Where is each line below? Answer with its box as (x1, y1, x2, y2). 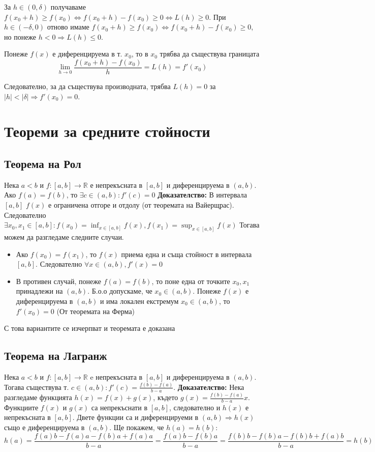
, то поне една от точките (151, 275, 230, 286)
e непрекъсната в (90, 371, 143, 382)
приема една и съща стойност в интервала (121, 248, 252, 259)
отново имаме (47, 21, 89, 32)
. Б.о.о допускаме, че (87, 286, 152, 296)
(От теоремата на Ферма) (56, 305, 135, 316)
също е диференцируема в (4, 422, 85, 433)
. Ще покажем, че (109, 422, 164, 433)
